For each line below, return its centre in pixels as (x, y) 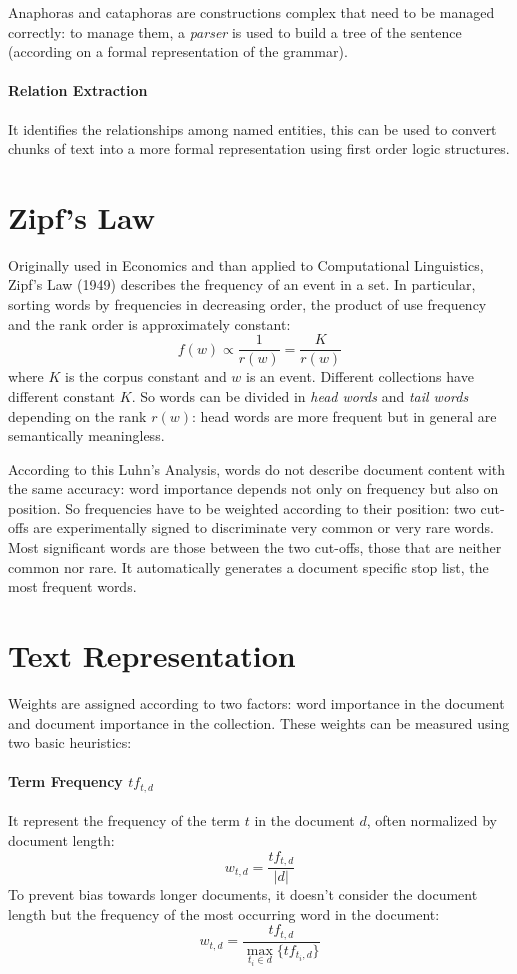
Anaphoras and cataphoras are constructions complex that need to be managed (251, 12)
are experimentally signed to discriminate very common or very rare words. (263, 527)
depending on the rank (77, 415)
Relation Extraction (78, 90)
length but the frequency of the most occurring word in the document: (224, 913)
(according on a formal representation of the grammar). (178, 51)
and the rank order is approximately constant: (149, 323)
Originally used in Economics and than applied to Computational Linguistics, (246, 264)
